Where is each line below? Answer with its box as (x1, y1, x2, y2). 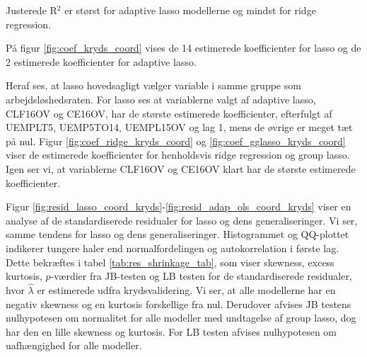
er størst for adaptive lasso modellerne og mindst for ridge (64, 3, 316, 17)
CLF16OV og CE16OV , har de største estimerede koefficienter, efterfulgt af (6, 106, 332, 120)
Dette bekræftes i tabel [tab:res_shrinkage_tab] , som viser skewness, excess (6, 254, 334, 269)
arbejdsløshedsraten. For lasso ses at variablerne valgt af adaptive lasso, (6, 91, 316, 106)
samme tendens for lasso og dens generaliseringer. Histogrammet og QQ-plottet (6, 227, 349, 242)
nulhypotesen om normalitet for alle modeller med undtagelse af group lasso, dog (6, 310, 356, 325)
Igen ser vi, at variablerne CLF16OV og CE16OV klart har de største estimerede (6, 161, 356, 176)
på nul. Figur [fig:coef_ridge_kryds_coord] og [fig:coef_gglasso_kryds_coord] (6, 133, 346, 148)
